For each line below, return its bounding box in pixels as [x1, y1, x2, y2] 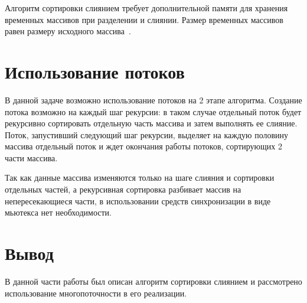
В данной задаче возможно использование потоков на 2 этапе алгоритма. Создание [5, 93, 302, 106]
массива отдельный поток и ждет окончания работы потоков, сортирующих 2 [5, 140, 282, 152]
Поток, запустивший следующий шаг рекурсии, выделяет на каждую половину [5, 128, 289, 141]
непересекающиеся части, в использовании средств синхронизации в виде [5, 194, 271, 207]
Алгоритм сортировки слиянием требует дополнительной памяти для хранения [5, 2, 288, 14]
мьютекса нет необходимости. [5, 206, 112, 219]
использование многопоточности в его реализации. [5, 286, 187, 299]
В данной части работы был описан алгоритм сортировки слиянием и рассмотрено [5, 275, 302, 287]
